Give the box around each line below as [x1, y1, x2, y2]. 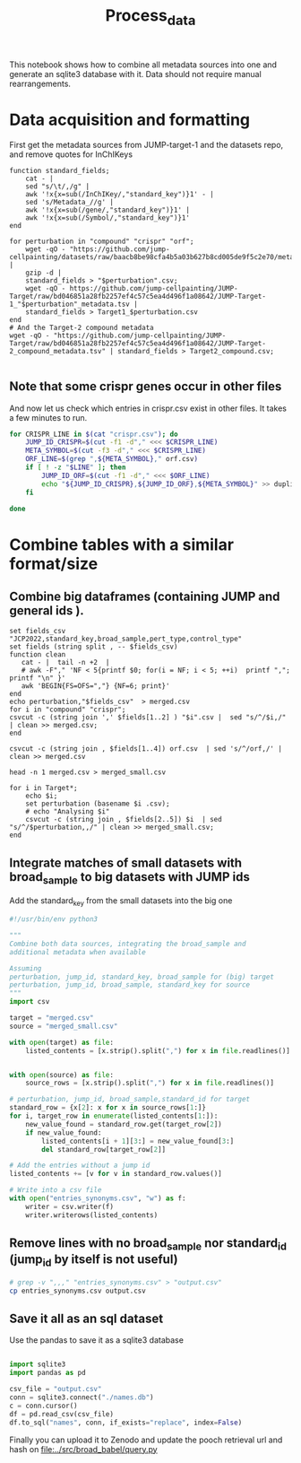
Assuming [9, 963, 42, 973]
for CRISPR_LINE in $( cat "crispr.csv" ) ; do [9, 430, 178, 439]
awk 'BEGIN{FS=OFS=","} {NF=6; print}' [21, 682, 170, 691]
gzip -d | [25, 268, 63, 277]
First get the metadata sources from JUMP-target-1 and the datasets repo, [9, 139, 284, 150]
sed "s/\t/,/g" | [25, 181, 90, 191]
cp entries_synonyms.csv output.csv [9, 1286, 146, 1295]
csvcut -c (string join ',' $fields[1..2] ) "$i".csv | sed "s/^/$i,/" [9, 713, 287, 722]
